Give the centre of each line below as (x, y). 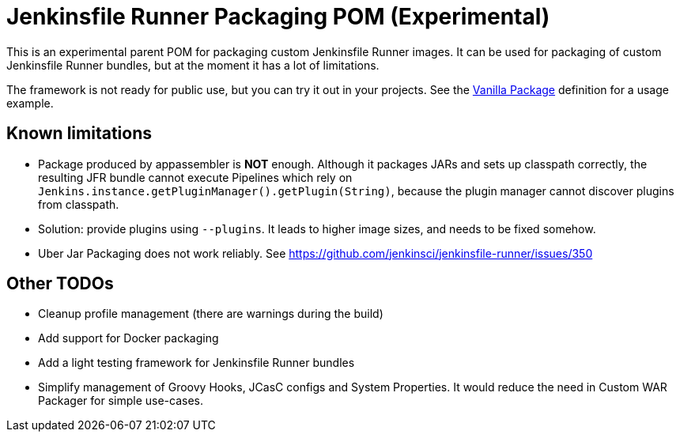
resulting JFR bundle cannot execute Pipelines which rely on (195, 177)
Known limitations (79, 134)
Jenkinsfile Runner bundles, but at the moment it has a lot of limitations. (193, 65)
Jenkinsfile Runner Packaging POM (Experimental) (278, 17)
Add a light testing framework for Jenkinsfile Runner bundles (196, 363)
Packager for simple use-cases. (121, 401)
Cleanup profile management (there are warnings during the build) (211, 314)
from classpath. (79, 204)
